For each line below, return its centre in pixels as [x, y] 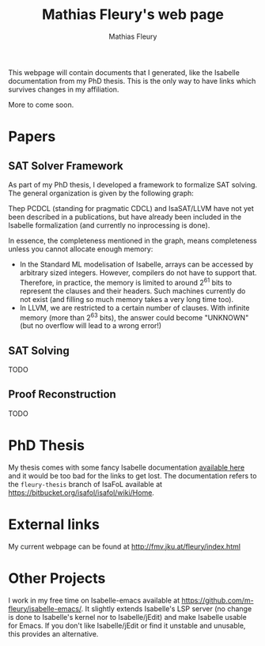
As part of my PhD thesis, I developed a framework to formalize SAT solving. [133, 184]
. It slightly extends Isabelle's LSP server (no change [167, 608]
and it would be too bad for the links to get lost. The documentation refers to [132, 475]
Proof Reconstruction [62, 394]
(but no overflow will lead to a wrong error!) [91, 326]
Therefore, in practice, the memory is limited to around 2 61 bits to [125, 281]
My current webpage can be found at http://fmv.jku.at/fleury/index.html [125, 546]
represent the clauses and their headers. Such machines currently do [132, 291]
